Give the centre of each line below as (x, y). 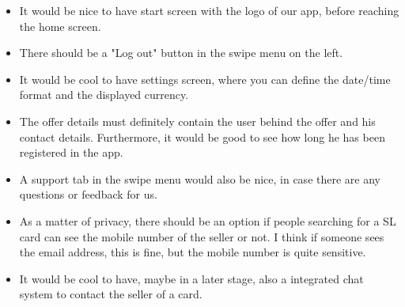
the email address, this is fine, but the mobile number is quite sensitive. (193, 252)
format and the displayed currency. (104, 95)
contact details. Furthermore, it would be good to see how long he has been (202, 136)
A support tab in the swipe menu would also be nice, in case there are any (200, 178)
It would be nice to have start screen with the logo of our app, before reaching (209, 10)
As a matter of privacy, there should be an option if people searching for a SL (208, 220)
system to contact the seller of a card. (111, 294)
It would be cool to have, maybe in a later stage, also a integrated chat (191, 278)
